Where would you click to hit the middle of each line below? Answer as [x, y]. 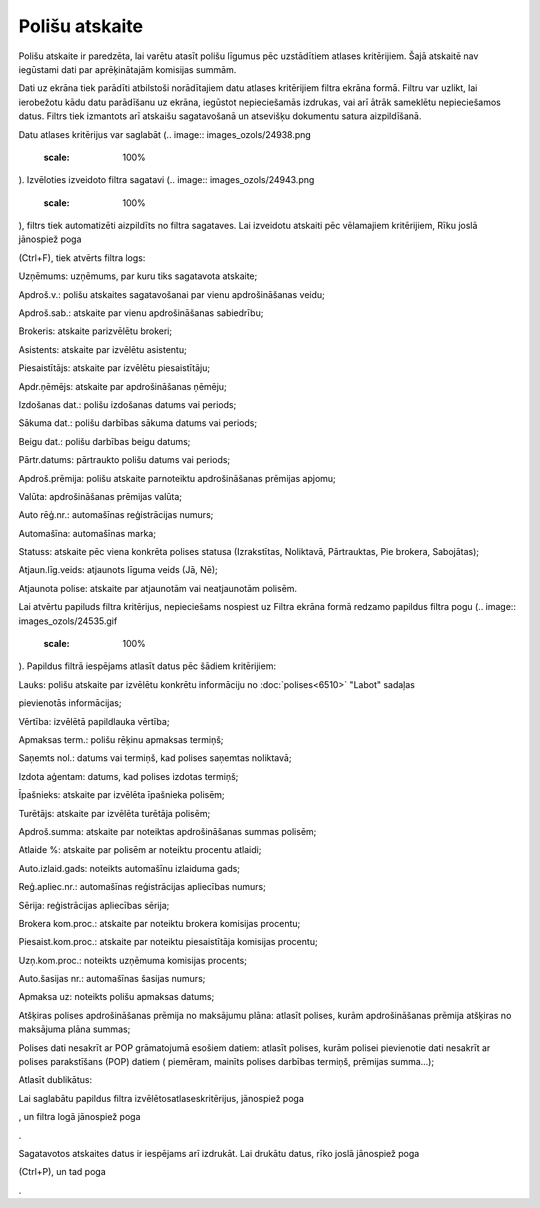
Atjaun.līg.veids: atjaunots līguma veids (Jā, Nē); [118, 570]
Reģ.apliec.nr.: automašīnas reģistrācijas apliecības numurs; [142, 887]
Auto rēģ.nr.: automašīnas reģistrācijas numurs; [116, 515]
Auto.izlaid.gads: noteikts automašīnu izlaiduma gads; [129, 868]
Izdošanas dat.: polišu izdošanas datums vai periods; [127, 404]
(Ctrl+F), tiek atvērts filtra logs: [82, 257]
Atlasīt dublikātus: [55, 1080]
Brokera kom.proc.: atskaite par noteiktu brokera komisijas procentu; [159, 923]
